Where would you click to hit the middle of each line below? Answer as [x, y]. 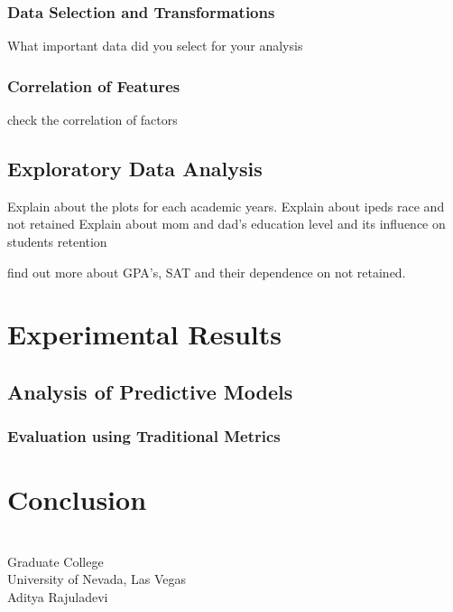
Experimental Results [144, 334]
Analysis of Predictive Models [150, 391]
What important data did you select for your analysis [155, 46]
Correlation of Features [94, 85]
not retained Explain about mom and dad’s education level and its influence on [226, 224]
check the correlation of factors [92, 120]
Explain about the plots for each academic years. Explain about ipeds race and [226, 206]
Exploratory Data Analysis [135, 169]
